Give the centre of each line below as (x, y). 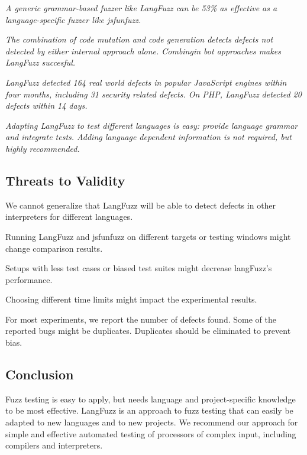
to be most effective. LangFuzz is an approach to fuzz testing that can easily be (149, 410)
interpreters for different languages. (69, 217)
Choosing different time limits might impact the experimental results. (131, 299)
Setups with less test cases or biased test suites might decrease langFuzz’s (139, 268)
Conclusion (40, 374)
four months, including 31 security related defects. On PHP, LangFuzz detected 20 (153, 94)
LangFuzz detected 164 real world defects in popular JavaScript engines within (146, 82)
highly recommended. (43, 148)
